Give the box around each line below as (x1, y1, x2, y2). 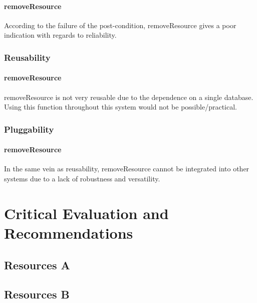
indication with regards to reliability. (4, 30, 117, 40)
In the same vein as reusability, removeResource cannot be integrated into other (4, 163, 249, 174)
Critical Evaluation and (4, 203, 169, 223)
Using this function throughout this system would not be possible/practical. (4, 102, 237, 112)
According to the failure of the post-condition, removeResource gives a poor (4, 20, 236, 30)
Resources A (4, 257, 70, 272)
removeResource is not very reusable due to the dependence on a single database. (4, 91, 253, 102)
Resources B (4, 286, 70, 302)
